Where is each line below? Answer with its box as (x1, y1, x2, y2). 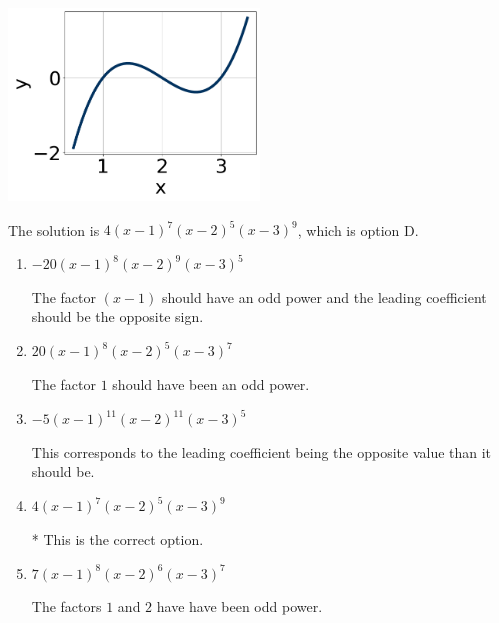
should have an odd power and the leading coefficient (161, 286, 487, 307)
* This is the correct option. (31, 528, 204, 549)
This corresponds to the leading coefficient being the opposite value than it (31, 441, 492, 462)
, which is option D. (297, 219, 419, 240)
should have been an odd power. (112, 374, 310, 395)
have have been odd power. (156, 596, 323, 617)
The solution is (8, 219, 100, 240)
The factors (31, 596, 102, 617)
